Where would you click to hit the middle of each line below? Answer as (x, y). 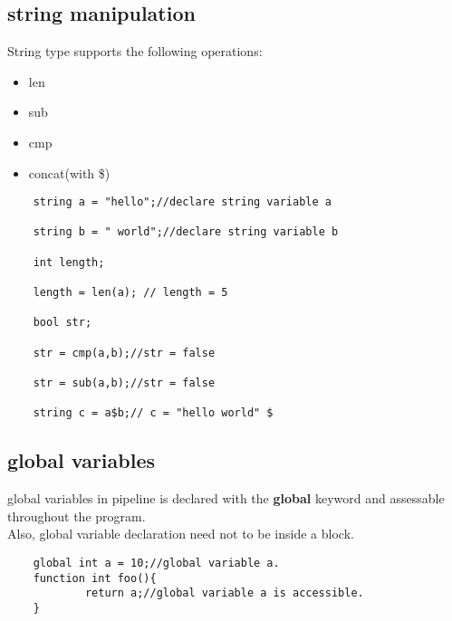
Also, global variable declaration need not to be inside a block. (181, 534)
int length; (69, 262)
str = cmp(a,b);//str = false (124, 353)
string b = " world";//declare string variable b (186, 232)
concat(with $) (69, 172)
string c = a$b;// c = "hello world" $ (153, 413)
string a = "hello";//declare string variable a (182, 202)
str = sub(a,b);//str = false (124, 383)
